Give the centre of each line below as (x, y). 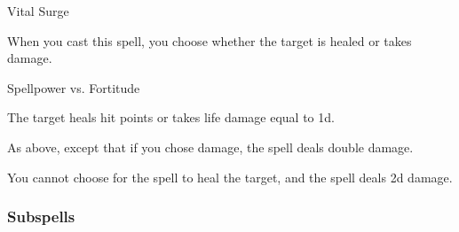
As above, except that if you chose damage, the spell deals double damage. (210, 147)
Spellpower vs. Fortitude (74, 87)
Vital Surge (38, 11)
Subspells (41, 217)
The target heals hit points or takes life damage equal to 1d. (171, 117)
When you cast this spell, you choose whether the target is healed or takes (210, 40)
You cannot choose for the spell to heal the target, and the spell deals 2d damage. (230, 177)
